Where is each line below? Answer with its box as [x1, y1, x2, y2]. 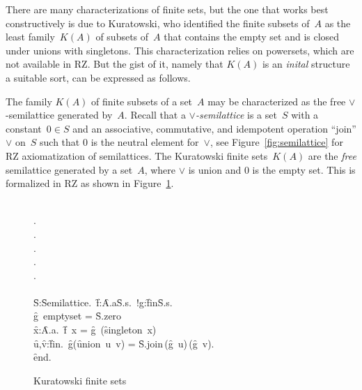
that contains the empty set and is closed [164, 29, 340, 44]
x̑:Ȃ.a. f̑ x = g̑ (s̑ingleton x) [33, 322, 157, 337]
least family [6, 29, 55, 44]
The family [6, 93, 52, 108]
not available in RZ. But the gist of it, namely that [6, 57, 223, 71]
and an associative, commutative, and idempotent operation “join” [72, 121, 356, 135]
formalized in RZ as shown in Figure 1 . [6, 176, 174, 190]
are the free [308, 148, 356, 163]
